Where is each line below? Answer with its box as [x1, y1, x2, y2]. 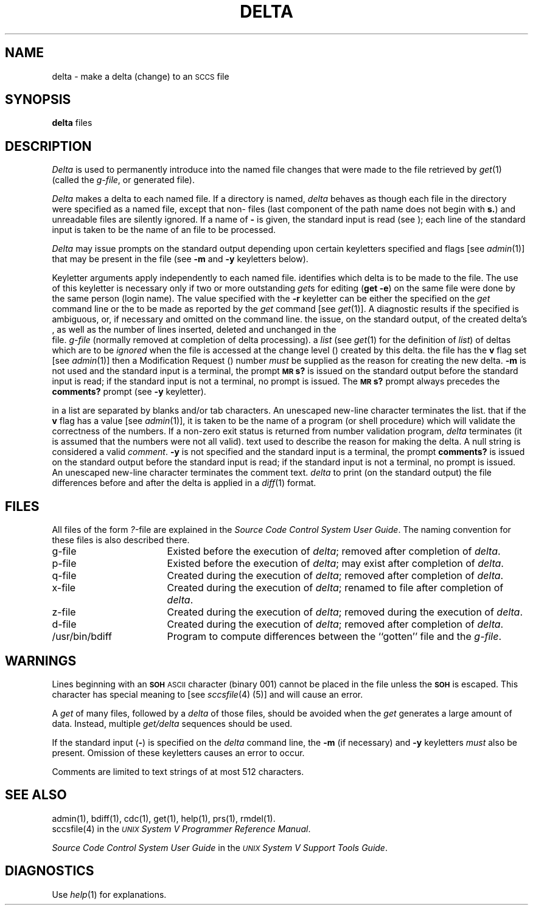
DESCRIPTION [5, 138, 92, 154]
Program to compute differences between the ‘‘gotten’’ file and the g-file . [167, 630, 502, 643]
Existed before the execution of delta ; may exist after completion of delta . [167, 557, 504, 570]
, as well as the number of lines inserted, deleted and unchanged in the [52, 324, 336, 335]
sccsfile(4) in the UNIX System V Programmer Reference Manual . [52, 823, 311, 834]
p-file [52, 557, 77, 570]
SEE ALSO [5, 787, 67, 803]
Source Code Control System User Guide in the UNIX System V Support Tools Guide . [52, 842, 388, 853]
